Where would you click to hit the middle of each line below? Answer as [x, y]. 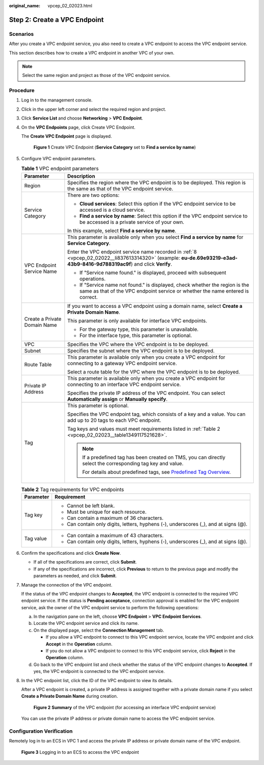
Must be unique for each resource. [107, 512]
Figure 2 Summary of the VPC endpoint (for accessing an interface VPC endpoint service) [125, 707]
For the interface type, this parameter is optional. [136, 335]
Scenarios [22, 34]
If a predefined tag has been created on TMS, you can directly [154, 457]
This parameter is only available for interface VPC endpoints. [137, 321]
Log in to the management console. [57, 100]
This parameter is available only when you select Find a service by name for [155, 237]
